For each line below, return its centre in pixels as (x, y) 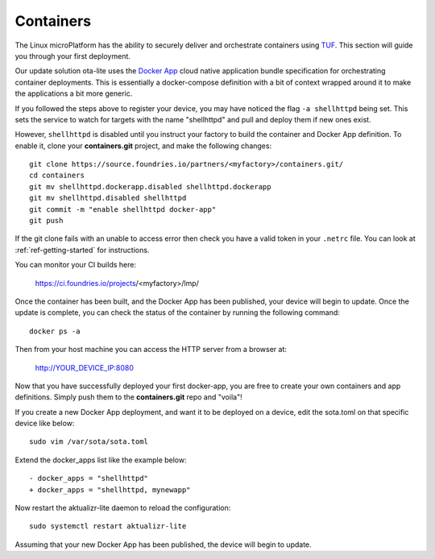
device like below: (45, 424)
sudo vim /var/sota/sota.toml (89, 442)
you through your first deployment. (72, 56)
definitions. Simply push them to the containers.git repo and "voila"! (128, 397)
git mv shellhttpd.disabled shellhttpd (108, 198)
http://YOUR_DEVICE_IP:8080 (85, 367)
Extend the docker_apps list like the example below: (101, 460)
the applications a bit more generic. (74, 93)
